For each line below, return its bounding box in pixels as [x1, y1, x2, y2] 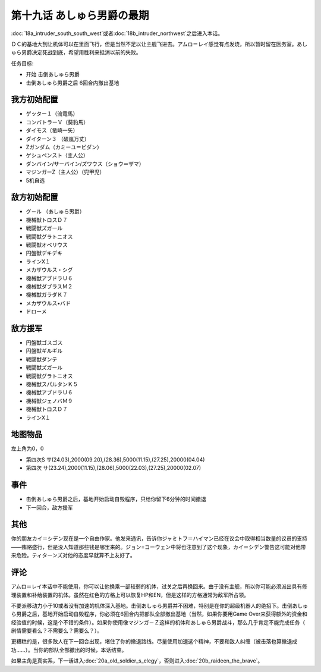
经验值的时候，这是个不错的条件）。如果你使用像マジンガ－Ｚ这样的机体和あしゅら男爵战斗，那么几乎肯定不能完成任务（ [11, 618, 306, 626]
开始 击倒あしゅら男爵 [26, 71, 80, 78]
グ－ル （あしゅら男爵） [26, 208, 85, 215]
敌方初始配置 [11, 192, 58, 202]
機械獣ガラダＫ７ [26, 291, 68, 299]
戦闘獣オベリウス [26, 241, 68, 248]
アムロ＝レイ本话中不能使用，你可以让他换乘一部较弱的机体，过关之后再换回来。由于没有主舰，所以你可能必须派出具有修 [11, 583, 308, 590]
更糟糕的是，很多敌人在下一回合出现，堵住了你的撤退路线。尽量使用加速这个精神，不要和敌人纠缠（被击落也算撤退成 [11, 638, 297, 645]
